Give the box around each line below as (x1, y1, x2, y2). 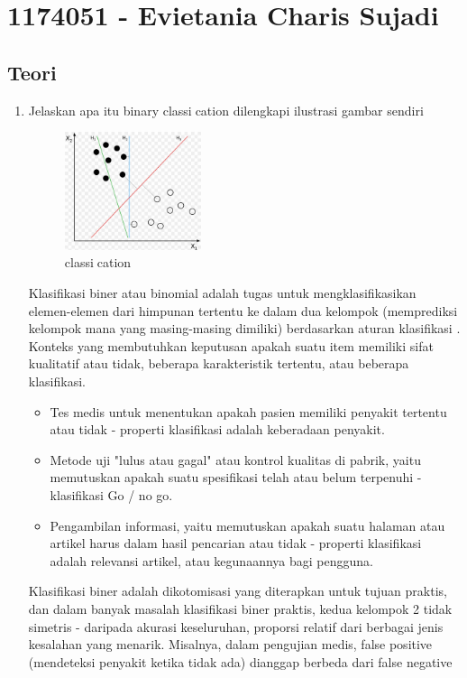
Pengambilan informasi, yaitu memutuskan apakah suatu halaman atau (50, 515, 445, 534)
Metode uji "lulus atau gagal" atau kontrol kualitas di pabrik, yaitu (50, 450, 421, 469)
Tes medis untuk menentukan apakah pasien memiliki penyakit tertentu (50, 402, 447, 421)
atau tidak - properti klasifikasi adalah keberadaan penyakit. (50, 420, 385, 439)
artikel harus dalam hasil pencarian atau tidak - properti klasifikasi (50, 534, 422, 553)
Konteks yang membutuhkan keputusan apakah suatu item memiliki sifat (28, 336, 434, 355)
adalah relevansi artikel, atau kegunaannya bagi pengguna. (50, 551, 373, 570)
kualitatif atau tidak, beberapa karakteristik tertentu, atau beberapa (28, 354, 409, 373)
